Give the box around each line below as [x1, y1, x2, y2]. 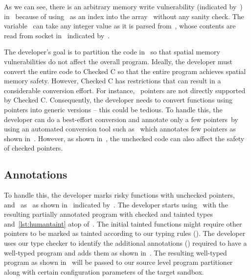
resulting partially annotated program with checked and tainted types [4, 209, 213, 219]
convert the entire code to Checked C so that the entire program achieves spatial [4, 66, 246, 76]
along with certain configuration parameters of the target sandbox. [4, 266, 204, 277]
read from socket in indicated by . [4, 30, 110, 40]
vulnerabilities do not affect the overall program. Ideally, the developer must [4, 56, 233, 66]
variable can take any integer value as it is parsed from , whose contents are [4, 21, 236, 31]
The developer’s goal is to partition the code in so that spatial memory [4, 47, 220, 57]
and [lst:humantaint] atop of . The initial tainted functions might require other [4, 218, 242, 229]
